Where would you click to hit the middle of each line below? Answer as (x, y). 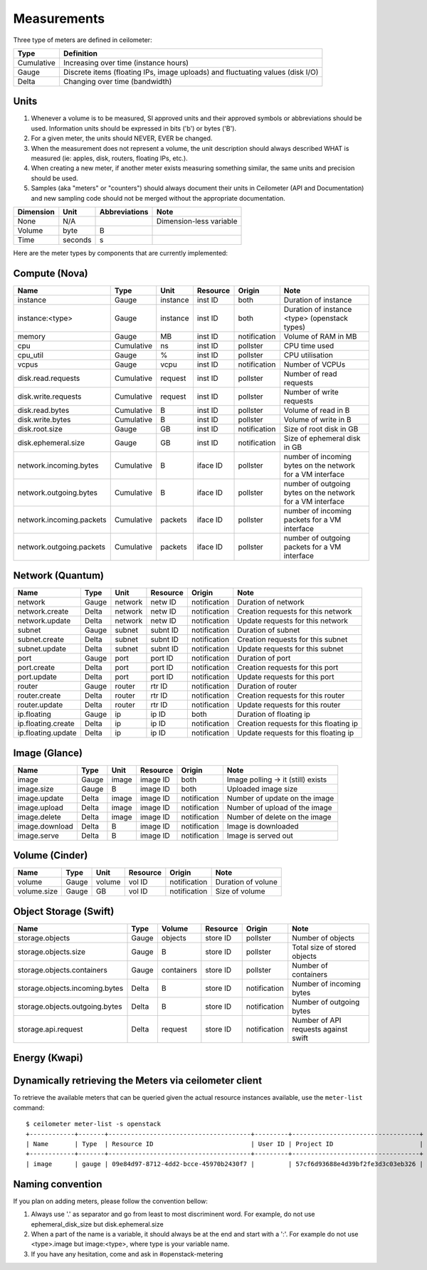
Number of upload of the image (279, 807)
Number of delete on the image (279, 817)
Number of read (310, 374)
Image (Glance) (48, 753)
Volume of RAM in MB (320, 336)
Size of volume (240, 891)
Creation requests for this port (288, 668)
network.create (43, 612)
